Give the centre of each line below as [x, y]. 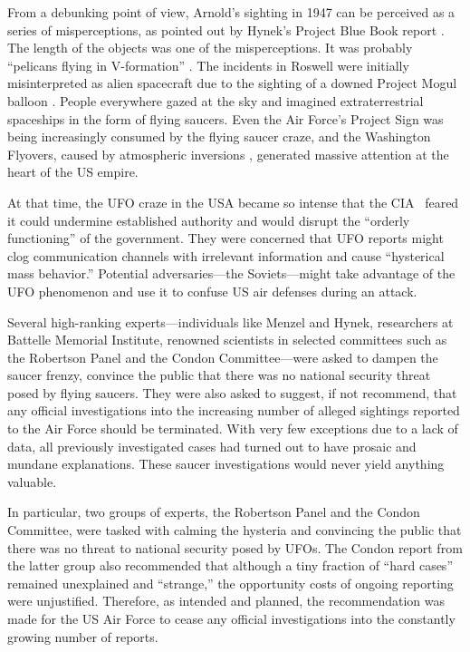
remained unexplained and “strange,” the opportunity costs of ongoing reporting [230, 583]
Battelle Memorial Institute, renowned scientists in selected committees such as [227, 340]
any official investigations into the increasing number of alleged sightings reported [234, 410]
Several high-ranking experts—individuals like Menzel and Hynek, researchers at [230, 321]
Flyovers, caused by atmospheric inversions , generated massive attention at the [228, 154]
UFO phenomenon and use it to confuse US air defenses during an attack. [212, 291]
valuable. [32, 481]
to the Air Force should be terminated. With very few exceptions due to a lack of [233, 428]
